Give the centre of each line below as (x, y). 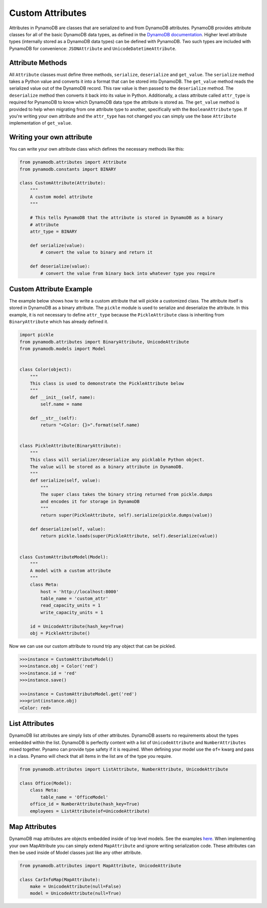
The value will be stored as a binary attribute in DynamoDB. (107, 467)
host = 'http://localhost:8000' (79, 592)
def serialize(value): (57, 245)
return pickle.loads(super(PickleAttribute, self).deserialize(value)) (129, 536)
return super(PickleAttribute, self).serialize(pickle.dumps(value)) (126, 515)
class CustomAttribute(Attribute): (63, 183)
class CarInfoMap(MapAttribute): (60, 879)
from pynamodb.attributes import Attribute (73, 162)
